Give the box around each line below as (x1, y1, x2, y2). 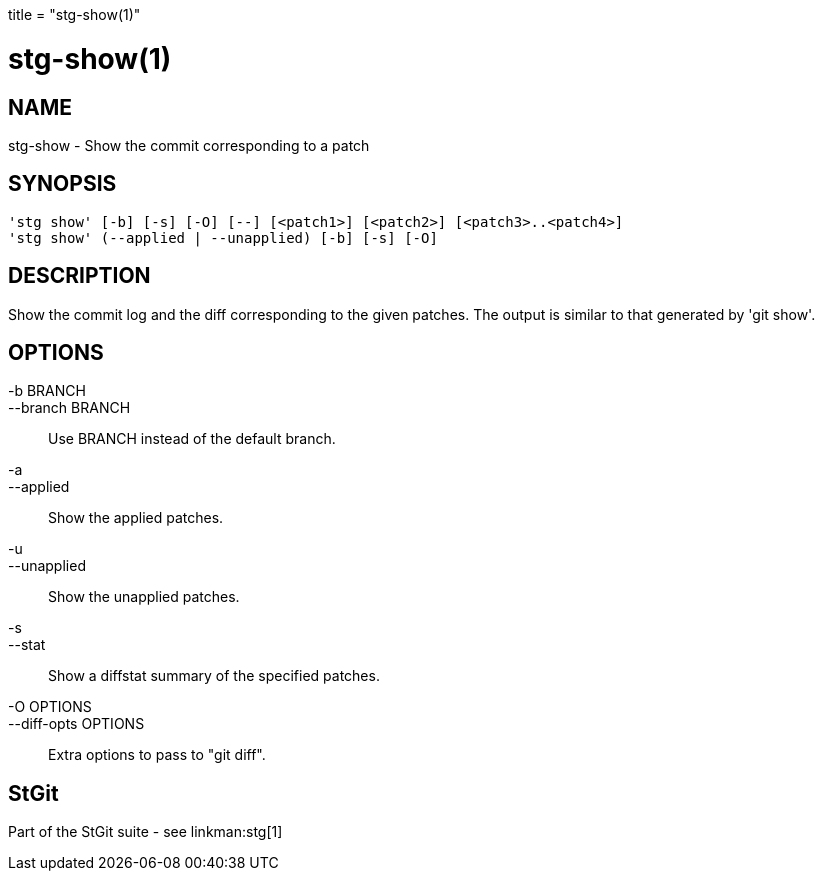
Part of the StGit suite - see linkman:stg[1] (8, 823, 283, 841)
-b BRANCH (8, 382, 86, 400)
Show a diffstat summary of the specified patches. (48, 667, 380, 685)
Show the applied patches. (48, 509, 224, 527)
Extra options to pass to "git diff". (48, 746, 266, 764)
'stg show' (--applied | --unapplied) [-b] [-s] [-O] (8, 229, 438, 246)
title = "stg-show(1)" (8, 6, 141, 23)
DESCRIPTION (8, 263, 151, 289)
